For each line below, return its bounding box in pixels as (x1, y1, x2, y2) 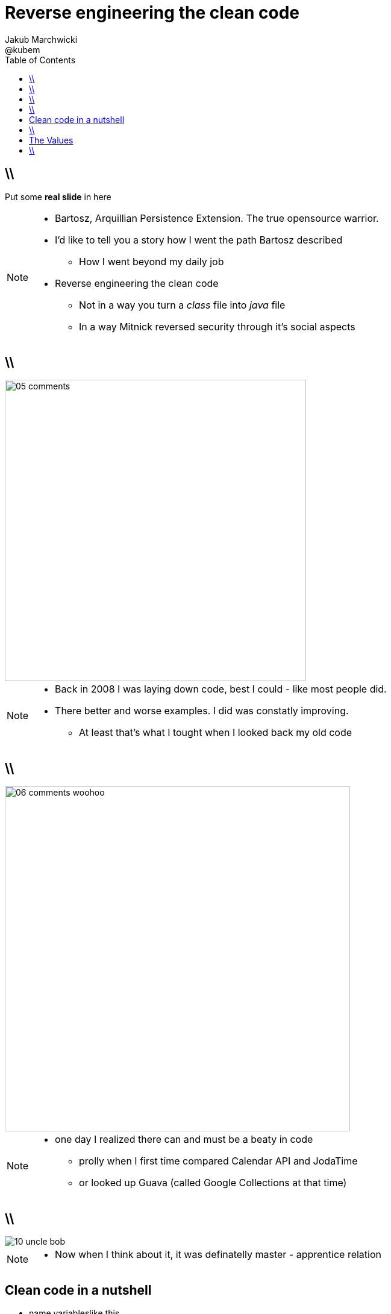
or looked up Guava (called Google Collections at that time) (79, 1177, 347, 1189)
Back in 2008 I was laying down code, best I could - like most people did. (55, 683, 387, 696)
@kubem (5, 44, 40, 55)
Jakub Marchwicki (5, 34, 78, 45)
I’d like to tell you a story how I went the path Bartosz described (55, 233, 343, 246)
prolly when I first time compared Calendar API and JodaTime (79, 1155, 358, 1168)
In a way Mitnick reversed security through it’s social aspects (79, 320, 355, 333)
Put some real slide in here (5, 191, 111, 202)
